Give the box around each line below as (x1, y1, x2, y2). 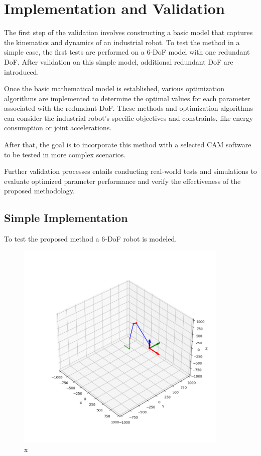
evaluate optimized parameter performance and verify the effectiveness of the (4, 175, 241, 186)
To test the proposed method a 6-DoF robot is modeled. (4, 234, 177, 244)
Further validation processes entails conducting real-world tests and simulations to (4, 166, 257, 176)
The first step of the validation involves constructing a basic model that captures (4, 27, 253, 38)
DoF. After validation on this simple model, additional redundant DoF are (4, 56, 233, 67)
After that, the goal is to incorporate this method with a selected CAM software (4, 139, 251, 150)
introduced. (4, 66, 39, 77)
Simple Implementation (4, 210, 128, 225)
